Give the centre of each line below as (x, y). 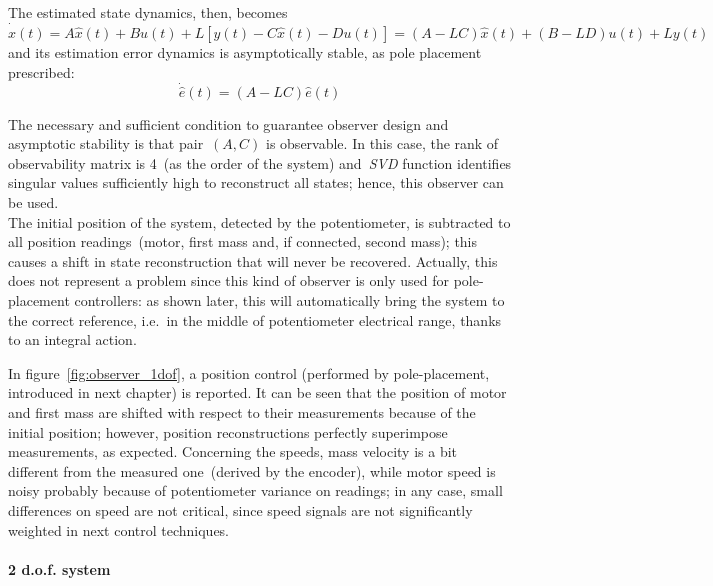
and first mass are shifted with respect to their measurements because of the (242, 411)
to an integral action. (72, 339)
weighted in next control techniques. (119, 529)
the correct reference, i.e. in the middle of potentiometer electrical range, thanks (255, 319)
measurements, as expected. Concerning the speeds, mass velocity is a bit (233, 451)
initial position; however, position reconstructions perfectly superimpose (228, 431)
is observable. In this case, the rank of (382, 143)
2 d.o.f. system (59, 568)
